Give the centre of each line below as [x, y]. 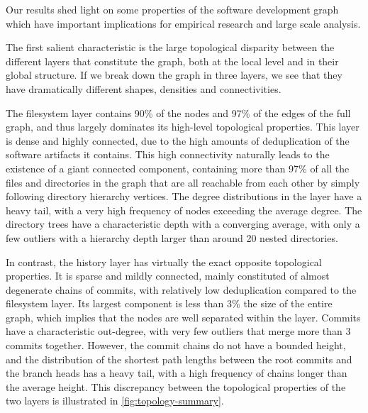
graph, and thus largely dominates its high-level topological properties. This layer [183, 127]
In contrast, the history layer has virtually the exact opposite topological [164, 261]
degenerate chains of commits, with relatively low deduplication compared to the [181, 289]
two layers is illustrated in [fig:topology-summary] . [115, 401]
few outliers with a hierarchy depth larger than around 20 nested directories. [172, 237]
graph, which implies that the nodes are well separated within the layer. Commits [183, 317]
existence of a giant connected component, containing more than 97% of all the [178, 168]
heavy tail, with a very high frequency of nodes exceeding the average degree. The [184, 210]
